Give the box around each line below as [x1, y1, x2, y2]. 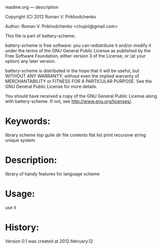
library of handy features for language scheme [5, 170, 100, 177]
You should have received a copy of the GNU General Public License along [5, 93, 157, 99]
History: [5, 222, 40, 233]
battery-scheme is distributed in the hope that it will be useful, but [5, 68, 139, 74]
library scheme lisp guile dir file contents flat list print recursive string [5, 132, 146, 138]
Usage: [5, 188, 36, 200]
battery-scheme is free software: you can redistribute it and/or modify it [5, 42, 152, 48]
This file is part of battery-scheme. [5, 33, 76, 39]
